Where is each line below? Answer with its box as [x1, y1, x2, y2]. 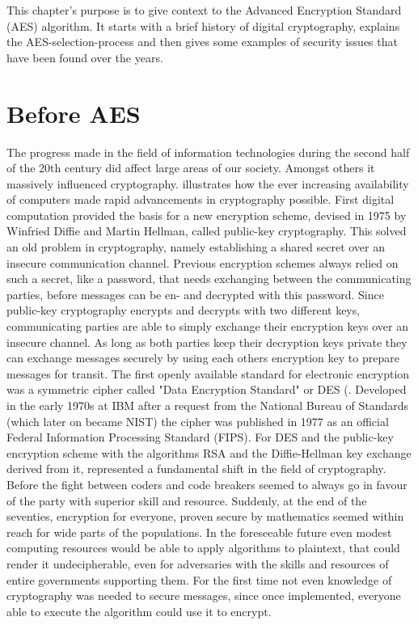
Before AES [6, 96, 141, 129]
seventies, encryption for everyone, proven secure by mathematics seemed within [6, 508, 404, 525]
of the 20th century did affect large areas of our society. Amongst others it [6, 159, 375, 176]
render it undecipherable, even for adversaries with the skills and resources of [6, 555, 389, 572]
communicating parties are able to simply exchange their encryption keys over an [6, 318, 409, 335]
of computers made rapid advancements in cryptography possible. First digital [6, 191, 395, 208]
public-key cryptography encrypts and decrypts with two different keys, [6, 302, 361, 319]
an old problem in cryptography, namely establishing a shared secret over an [6, 239, 386, 255]
